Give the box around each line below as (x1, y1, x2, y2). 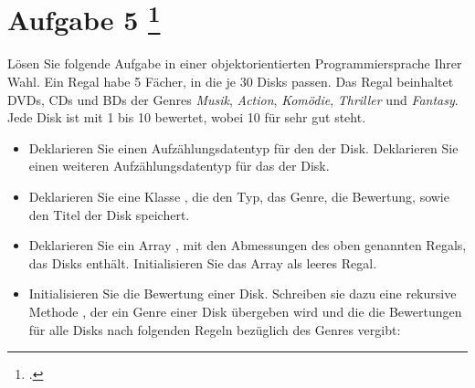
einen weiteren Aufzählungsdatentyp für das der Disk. (28, 156, 330, 175)
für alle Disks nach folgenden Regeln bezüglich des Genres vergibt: (28, 320, 401, 339)
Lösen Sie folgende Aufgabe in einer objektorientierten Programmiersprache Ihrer (7, 54, 462, 73)
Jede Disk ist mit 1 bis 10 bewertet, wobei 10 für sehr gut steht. (7, 108, 366, 127)
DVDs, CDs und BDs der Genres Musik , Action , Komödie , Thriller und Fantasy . (7, 89, 459, 109)
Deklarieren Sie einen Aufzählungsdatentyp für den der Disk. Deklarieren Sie (28, 138, 459, 157)
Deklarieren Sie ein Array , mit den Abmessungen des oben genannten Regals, (28, 236, 467, 255)
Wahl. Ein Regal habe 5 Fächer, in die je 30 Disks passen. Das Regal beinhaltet (7, 72, 454, 91)
